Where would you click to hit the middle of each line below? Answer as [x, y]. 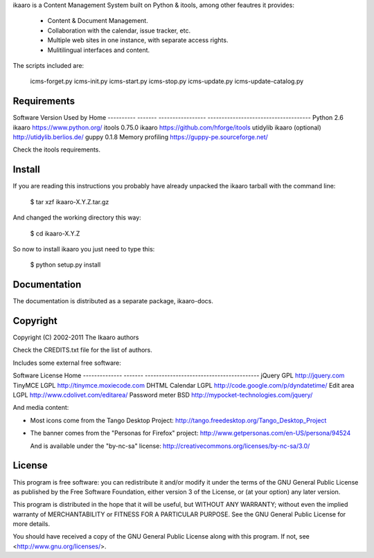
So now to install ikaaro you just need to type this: [84, 249]
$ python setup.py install [65, 265]
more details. [32, 524]
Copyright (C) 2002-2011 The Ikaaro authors [76, 337]
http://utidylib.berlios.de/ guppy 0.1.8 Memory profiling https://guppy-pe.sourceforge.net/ [140, 137]
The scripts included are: [48, 65]
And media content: [41, 408]
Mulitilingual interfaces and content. [99, 50]
